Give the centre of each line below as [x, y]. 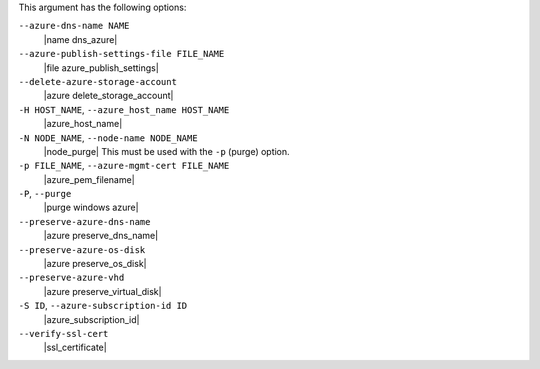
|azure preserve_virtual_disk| [102, 291]
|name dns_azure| [80, 39]
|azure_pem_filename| [89, 179]
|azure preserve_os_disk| [95, 264]
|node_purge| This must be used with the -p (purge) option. [166, 151]
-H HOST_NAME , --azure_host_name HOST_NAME [124, 109]
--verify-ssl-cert [63, 333]
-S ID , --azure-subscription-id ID [103, 306]
